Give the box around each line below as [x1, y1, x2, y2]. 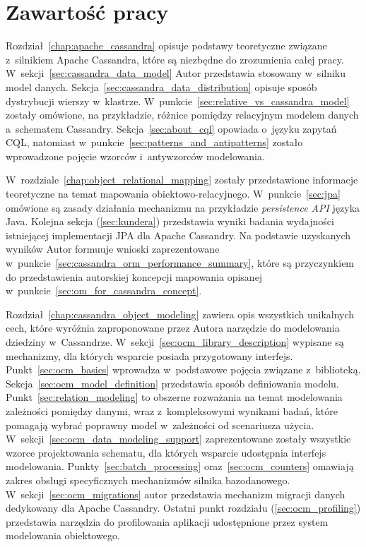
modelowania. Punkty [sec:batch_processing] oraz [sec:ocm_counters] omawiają [6, 459, 354, 474]
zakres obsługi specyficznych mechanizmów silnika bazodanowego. [6, 472, 290, 487]
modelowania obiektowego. [6, 528, 120, 543]
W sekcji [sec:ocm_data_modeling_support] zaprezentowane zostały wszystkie [6, 431, 351, 446]
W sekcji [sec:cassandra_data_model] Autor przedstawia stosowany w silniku [6, 66, 346, 80]
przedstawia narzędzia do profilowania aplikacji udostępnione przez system [6, 514, 329, 529]
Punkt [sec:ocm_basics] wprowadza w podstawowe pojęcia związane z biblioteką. [6, 362, 361, 377]
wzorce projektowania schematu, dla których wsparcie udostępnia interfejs [6, 445, 326, 459]
